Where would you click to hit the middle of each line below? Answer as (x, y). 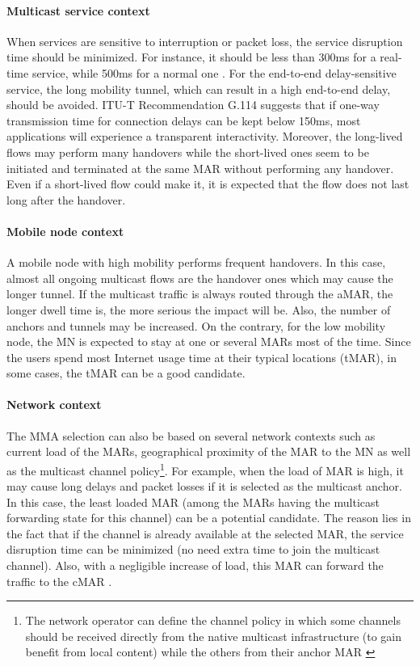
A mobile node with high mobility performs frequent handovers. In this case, (196, 262)
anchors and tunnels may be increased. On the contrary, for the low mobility (196, 325)
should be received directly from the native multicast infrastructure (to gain (214, 636)
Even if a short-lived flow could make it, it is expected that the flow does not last (208, 184)
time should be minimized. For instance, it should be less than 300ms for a (191, 57)
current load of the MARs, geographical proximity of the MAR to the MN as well (209, 451)
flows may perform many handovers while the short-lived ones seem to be (188, 152)
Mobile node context (65, 231)
